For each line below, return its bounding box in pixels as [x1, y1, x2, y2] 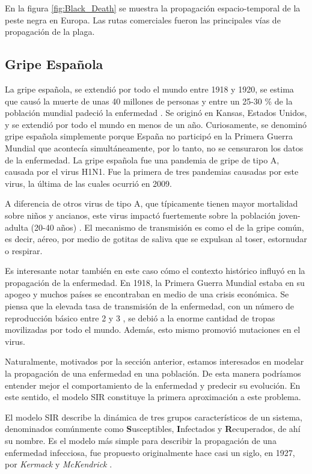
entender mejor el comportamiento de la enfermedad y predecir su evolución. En [5, 378, 301, 391]
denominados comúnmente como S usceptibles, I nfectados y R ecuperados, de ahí [5, 422, 301, 435]
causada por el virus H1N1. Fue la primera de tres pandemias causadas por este [5, 165, 299, 178]
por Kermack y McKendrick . [5, 458, 112, 470]
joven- [278, 208, 301, 221]
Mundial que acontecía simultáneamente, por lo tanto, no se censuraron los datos [5, 141, 304, 154]
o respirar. [5, 244, 43, 257]
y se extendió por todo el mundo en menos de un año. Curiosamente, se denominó [5, 118, 307, 130]
